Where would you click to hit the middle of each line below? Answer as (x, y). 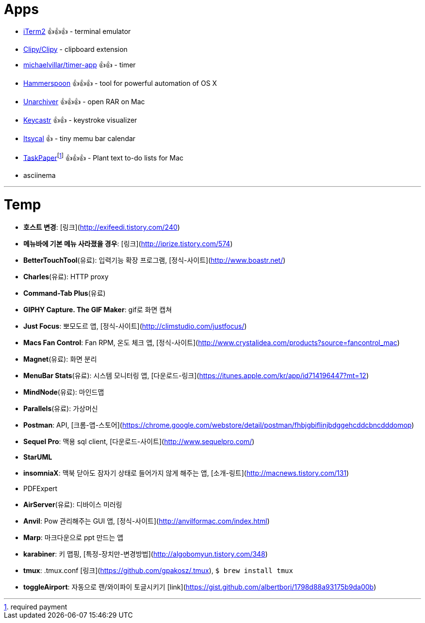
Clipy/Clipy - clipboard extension (75, 49)
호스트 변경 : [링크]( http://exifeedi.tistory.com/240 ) (102, 227)
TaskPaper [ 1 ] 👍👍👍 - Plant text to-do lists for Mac (104, 157)
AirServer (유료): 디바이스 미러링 (73, 504)
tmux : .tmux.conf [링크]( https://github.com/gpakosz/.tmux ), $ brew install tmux (158, 570)
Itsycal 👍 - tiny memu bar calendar (80, 138)
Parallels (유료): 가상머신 (61, 408)
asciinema (40, 176)
